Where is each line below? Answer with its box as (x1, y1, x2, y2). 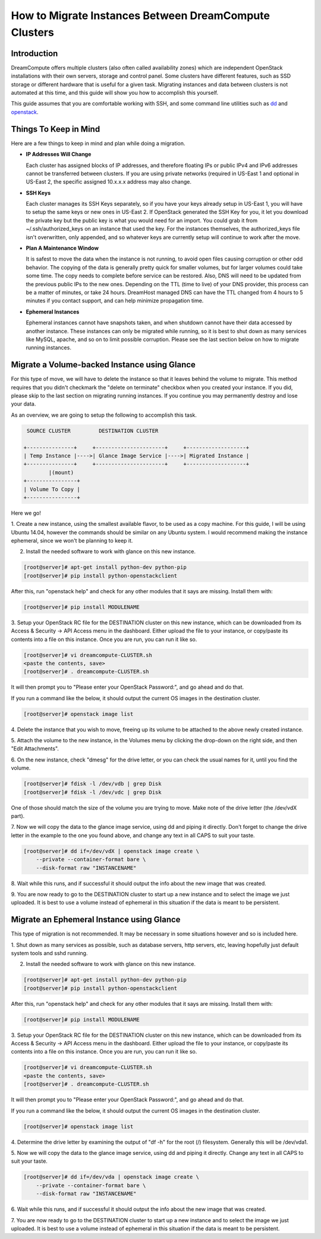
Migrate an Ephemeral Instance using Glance (11, 915, 181, 925)
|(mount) (48, 469, 74, 476)
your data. (11, 400, 36, 408)
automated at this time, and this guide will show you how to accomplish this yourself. (11, 89, 219, 97)
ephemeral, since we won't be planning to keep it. (11, 537, 133, 544)
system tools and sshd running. (11, 949, 88, 956)
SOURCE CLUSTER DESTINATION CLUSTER (27, 427, 159, 434)
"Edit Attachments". (11, 745, 59, 752)
